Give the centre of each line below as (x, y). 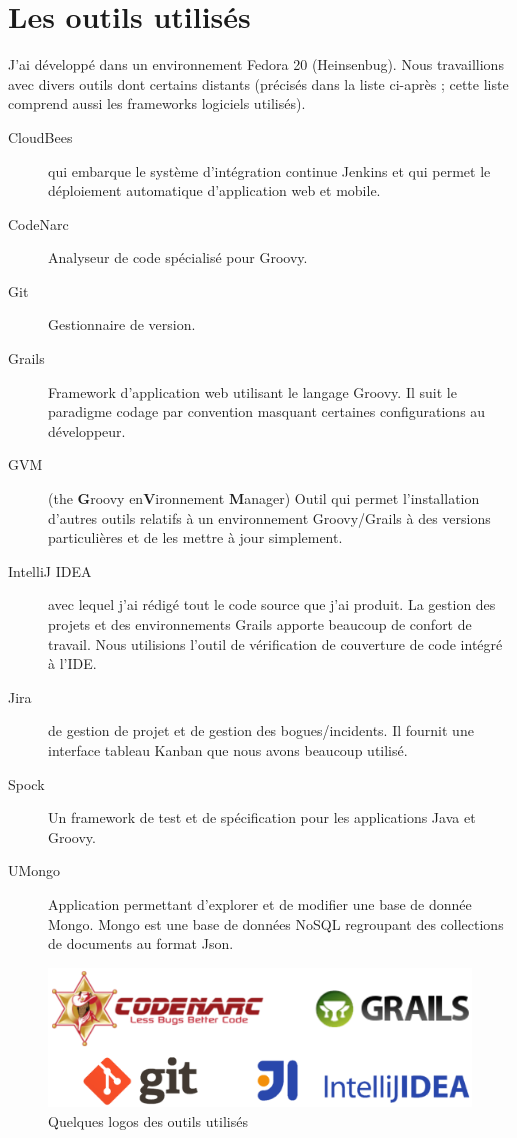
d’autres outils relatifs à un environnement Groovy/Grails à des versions (269, 517)
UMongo (34, 870)
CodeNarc (38, 223)
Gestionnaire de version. (122, 324)
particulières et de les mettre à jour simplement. (195, 537)
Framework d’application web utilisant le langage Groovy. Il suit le (252, 391)
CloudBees (40, 136)
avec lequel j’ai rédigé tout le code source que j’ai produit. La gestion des (272, 604)
